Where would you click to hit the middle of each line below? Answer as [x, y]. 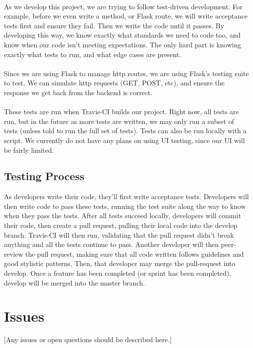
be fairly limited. [29, 150]
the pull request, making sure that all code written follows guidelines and [135, 254]
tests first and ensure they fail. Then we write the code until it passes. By [114, 25]
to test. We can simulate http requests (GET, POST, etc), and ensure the [114, 83]
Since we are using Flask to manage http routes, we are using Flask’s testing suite [126, 73]
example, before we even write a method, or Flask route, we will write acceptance [126, 16]
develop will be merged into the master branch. [75, 282]
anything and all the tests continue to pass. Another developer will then [111, 244]
